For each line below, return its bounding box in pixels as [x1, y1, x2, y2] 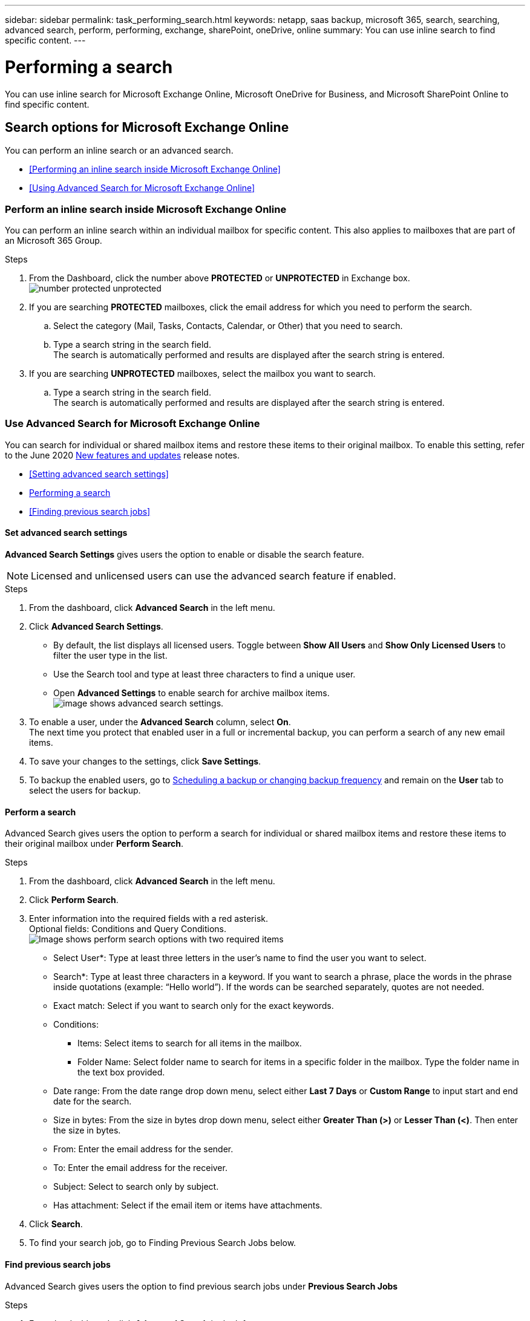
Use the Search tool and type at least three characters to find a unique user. [53, 669, 356, 680]
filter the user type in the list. [53, 650, 168, 661]
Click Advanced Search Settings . [29, 621, 163, 632]
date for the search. [53, 1096, 132, 1107]
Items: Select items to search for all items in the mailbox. [77, 1038, 302, 1049]
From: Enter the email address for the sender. [53, 1144, 234, 1155]
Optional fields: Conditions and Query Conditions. [29, 924, 226, 934]
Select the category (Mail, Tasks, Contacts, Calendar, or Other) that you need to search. [53, 321, 403, 331]
